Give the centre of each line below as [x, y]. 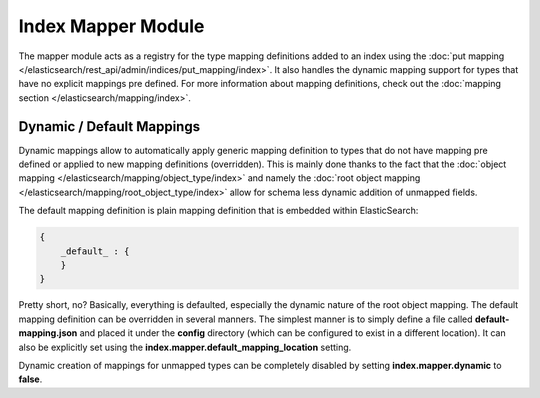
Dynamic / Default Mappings [109, 126]
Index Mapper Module [111, 26]
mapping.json [48, 333]
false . [30, 379]
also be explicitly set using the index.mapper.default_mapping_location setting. [185, 347]
